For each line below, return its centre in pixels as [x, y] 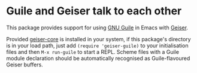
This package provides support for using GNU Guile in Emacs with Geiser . [97, 28]
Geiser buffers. [25, 65]
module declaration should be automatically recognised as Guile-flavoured [98, 58]
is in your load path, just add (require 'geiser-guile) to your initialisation [97, 45]
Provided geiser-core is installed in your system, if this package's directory [99, 39]
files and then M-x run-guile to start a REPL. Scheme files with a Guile [93, 51]
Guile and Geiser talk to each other [94, 11]
